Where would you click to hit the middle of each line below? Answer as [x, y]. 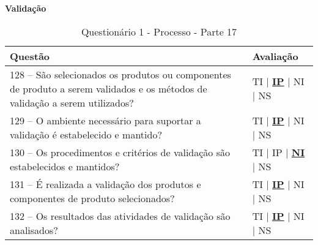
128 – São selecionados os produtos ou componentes [120, 74]
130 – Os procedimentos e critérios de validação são [120, 152]
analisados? [34, 230]
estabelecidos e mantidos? [65, 166]
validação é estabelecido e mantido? [86, 134]
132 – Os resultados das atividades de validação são [120, 216]
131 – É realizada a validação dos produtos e [105, 184]
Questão [30, 56]
